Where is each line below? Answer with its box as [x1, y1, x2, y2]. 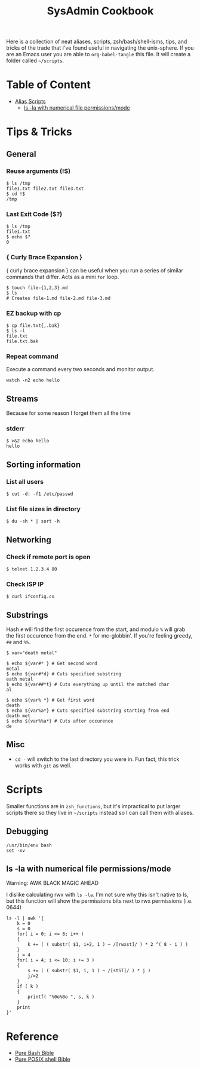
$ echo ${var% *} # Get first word [6, 697, 95, 703]
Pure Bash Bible [14, 1049, 54, 1057]
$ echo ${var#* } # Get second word [6, 660, 97, 667]
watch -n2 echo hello [6, 377, 60, 384]
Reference [6, 1030, 59, 1043]
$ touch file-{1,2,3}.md [6, 284, 68, 291]
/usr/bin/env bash [6, 842, 52, 848]
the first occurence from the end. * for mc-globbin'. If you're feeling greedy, [6, 632, 193, 639]
